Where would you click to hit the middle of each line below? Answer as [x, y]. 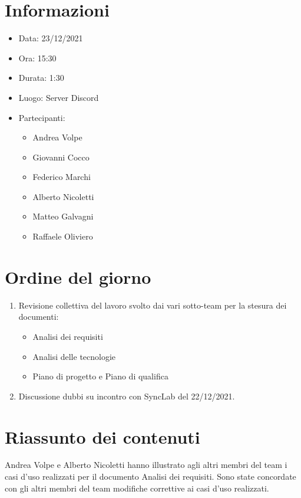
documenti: [39, 317]
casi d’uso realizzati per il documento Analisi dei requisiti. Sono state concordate [150, 476]
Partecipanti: [42, 117]
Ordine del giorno [78, 276]
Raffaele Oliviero [63, 236]
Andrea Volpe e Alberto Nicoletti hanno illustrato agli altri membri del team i [146, 465]
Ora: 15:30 [37, 58]
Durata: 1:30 [41, 78]
